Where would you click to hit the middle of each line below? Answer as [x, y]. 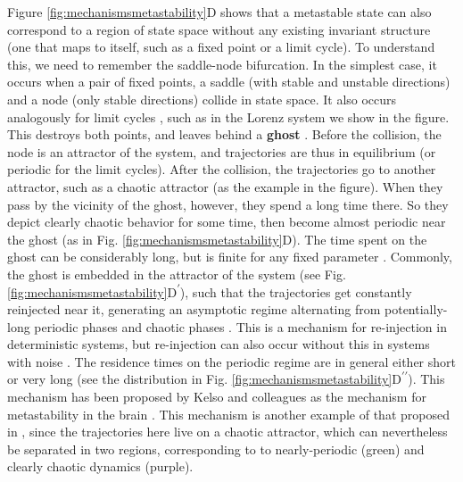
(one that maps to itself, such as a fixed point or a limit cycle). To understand [221, 47]
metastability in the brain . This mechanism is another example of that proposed [228, 414]
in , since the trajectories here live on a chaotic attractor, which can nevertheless [227, 432]
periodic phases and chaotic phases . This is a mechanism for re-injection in [240, 326]
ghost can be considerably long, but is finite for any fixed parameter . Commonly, [230, 257]
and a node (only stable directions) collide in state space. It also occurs [202, 99]
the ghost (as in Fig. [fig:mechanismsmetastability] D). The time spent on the [217, 239]
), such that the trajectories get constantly [296, 291]
